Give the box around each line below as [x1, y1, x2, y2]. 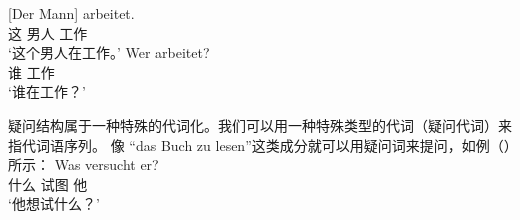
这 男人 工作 [8, 22, 88, 43]
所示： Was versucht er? [8, 154, 159, 175]
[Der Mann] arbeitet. [8, 3, 135, 23]
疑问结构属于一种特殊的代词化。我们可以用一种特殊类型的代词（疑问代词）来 [8, 114, 512, 135]
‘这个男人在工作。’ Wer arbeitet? [8, 42, 210, 63]
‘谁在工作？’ [8, 81, 86, 102]
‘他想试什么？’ [8, 193, 100, 214]
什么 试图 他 [8, 173, 88, 194]
